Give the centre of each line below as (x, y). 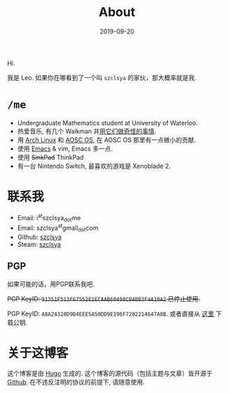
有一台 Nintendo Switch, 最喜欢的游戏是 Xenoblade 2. (94, 166)
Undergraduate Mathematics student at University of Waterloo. (108, 123)
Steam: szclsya (39, 244)
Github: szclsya (39, 237)
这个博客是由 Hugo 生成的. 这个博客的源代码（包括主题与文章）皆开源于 (110, 373)
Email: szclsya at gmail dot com (58, 228)
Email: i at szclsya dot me (49, 218)
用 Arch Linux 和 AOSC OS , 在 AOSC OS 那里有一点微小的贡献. (106, 139)
